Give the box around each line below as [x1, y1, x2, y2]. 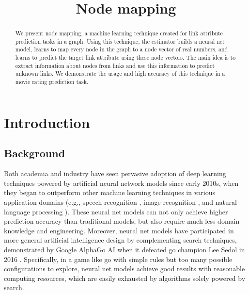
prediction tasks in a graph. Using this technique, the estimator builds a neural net [15, 37, 225, 45]
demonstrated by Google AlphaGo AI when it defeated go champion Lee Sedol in [4, 244, 245, 254]
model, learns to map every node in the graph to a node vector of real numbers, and [15, 45, 228, 53]
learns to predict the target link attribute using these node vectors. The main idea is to [15, 53, 236, 62]
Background [4, 146, 65, 161]
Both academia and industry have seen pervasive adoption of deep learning [4, 168, 226, 179]
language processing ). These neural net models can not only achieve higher [4, 206, 228, 216]
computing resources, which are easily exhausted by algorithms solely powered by [4, 273, 246, 283]
